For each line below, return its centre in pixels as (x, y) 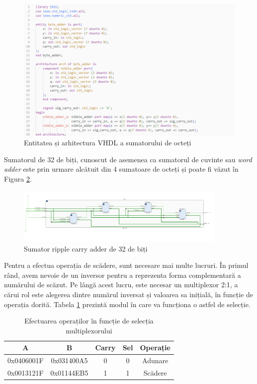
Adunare (155, 360)
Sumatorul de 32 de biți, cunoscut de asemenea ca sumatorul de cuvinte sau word (128, 159)
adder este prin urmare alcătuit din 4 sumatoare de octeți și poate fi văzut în (121, 169)
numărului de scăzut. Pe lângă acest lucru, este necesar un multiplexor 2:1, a (121, 285)
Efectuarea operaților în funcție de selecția (89, 321)
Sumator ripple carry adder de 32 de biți (86, 248)
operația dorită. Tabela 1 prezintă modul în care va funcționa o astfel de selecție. (127, 304)
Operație (155, 348)
